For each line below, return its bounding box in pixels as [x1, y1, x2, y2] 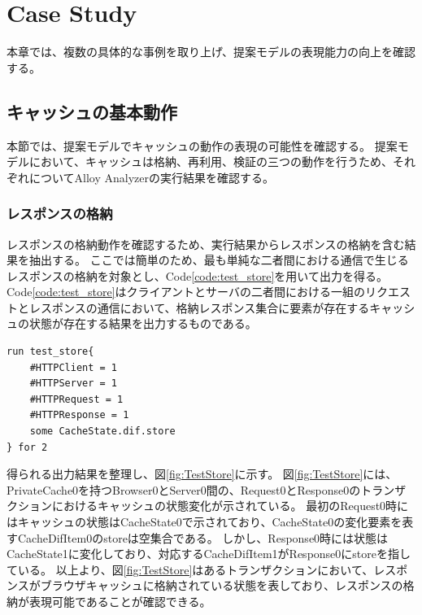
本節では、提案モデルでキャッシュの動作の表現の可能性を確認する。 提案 [7, 137, 398, 154]
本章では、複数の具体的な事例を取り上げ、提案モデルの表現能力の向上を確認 [7, 43, 416, 60]
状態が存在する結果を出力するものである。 [28, 315, 257, 332]
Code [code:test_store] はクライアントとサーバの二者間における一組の [7, 283, 365, 300]
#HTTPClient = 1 [29, 361, 118, 373]
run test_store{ [7, 346, 94, 358]
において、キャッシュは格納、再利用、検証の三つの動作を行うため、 [28, 153, 393, 170]
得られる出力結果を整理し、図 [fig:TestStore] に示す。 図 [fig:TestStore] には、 [7, 465, 398, 482]
